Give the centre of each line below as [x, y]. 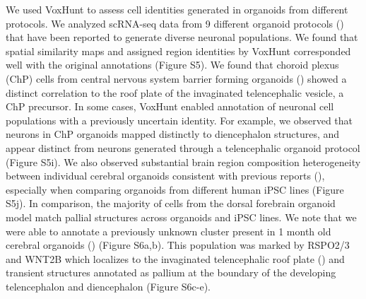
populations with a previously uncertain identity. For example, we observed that [179, 120]
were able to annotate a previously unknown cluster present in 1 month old [169, 231]
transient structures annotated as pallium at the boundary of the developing [171, 272]
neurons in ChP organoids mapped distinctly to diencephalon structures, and [173, 134]
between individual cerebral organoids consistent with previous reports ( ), [165, 176]
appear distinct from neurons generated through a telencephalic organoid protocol [183, 147]
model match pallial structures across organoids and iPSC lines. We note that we [181, 217]
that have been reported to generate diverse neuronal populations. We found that [182, 37]
